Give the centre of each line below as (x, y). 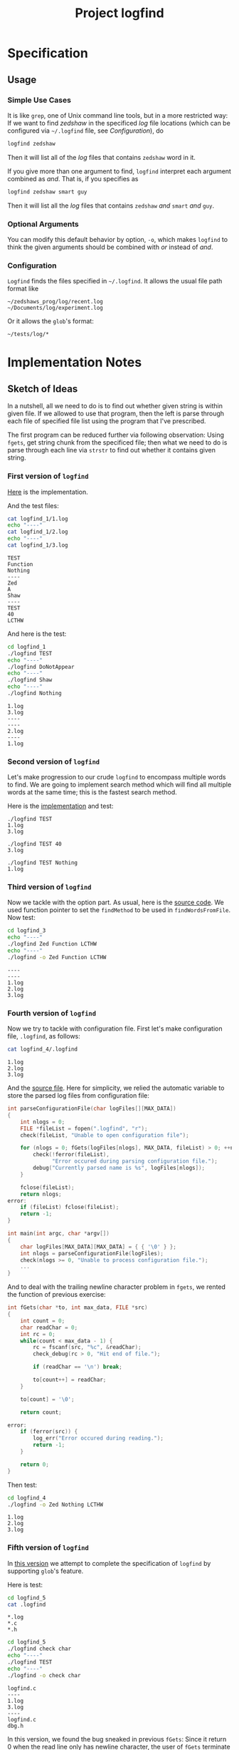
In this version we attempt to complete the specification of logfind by (109, 1563)
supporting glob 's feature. (46, 1571)
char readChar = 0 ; (49, 1327)
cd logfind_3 (27, 931)
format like (23, 289)
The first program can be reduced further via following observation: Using (116, 435)
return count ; (41, 1412)
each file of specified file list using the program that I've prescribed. (107, 421)
